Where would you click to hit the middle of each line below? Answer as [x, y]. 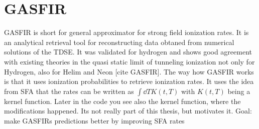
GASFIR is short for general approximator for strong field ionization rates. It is [126, 32]
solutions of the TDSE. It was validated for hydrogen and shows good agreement [128, 52]
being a [239, 91]
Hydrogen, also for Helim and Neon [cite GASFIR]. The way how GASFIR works [129, 71]
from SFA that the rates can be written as [69, 91]
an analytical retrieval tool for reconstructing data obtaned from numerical [119, 42]
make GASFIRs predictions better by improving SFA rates [94, 120]
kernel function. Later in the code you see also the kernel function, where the [122, 101]
